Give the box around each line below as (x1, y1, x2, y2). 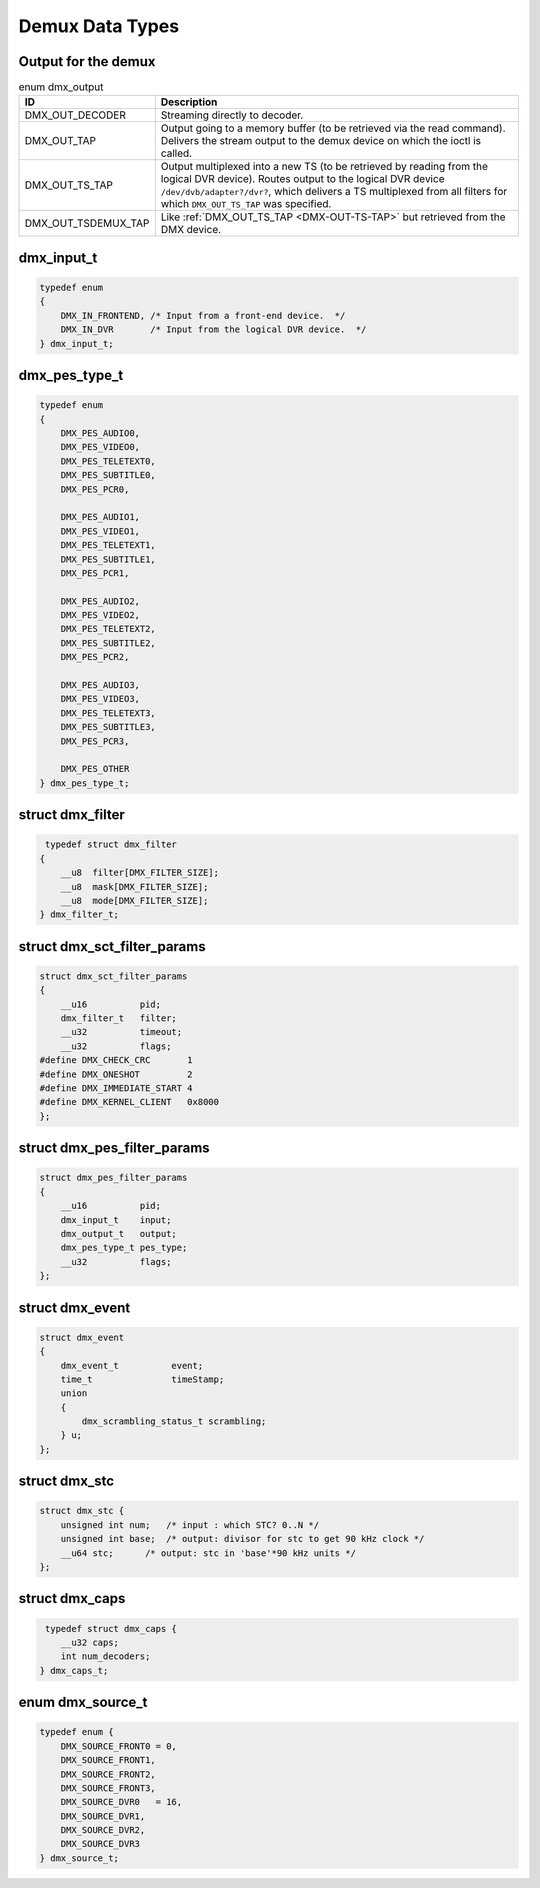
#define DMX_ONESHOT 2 (39, 1068, 194, 1080)
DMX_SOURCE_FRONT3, (60, 1782, 157, 1794)
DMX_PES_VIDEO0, (60, 441, 140, 453)
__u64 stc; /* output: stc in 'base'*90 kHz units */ (60, 1547, 357, 1559)
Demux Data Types (18, 15, 180, 37)
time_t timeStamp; (60, 1373, 225, 1385)
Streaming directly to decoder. (160, 108, 304, 122)
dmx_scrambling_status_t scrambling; (81, 1416, 267, 1427)
